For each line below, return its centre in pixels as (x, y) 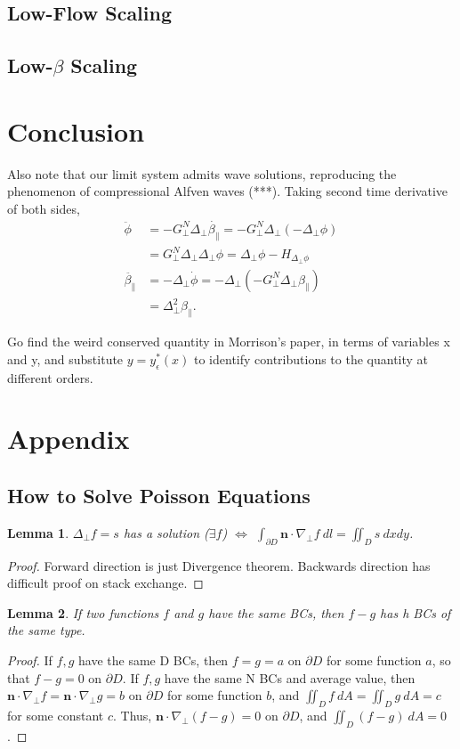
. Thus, (133, 715)
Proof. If (30, 660)
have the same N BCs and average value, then (290, 677)
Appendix (69, 439)
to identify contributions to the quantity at (311, 358)
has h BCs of (416, 612)
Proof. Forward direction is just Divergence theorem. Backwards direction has (219, 565)
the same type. (46, 630)
